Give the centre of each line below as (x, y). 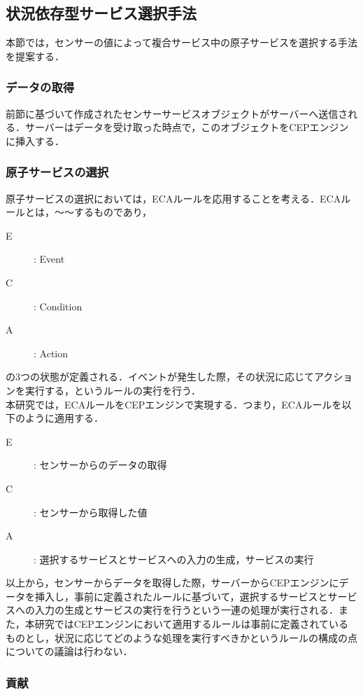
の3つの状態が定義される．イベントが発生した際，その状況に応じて (160, 377)
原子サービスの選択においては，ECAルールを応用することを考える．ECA (173, 198)
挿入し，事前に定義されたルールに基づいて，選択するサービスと (181, 596)
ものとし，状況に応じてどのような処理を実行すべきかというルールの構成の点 (182, 637)
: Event (49, 259)
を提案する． (35, 56)
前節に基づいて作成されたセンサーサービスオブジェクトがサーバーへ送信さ (177, 113)
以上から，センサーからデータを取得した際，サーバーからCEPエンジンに (172, 583)
